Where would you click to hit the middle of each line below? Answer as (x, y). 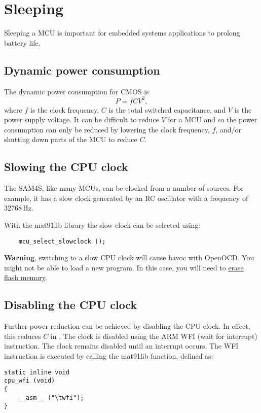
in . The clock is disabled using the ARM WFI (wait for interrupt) (154, 336)
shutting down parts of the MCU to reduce (71, 139)
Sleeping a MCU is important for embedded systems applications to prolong (122, 33)
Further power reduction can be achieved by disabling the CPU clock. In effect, (127, 326)
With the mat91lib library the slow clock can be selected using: (102, 225)
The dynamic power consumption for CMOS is (77, 91)
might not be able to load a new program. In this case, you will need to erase (124, 267)
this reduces (23, 336)
